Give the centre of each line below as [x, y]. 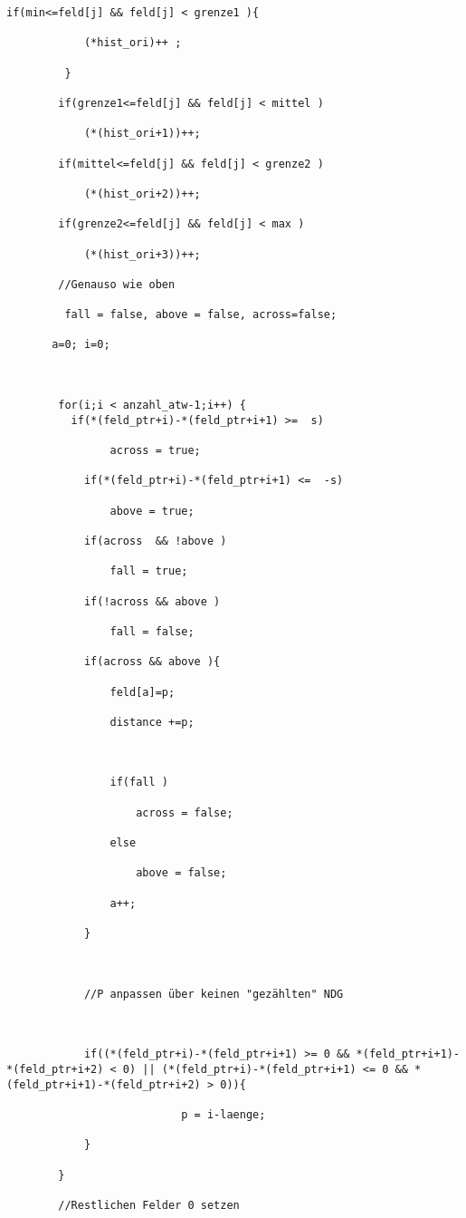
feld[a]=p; [143, 692]
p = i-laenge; [223, 1114]
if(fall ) [139, 783]
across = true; [155, 451]
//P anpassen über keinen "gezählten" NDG [214, 994]
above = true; [152, 511]
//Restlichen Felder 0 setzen [149, 1205]
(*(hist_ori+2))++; [142, 193]
